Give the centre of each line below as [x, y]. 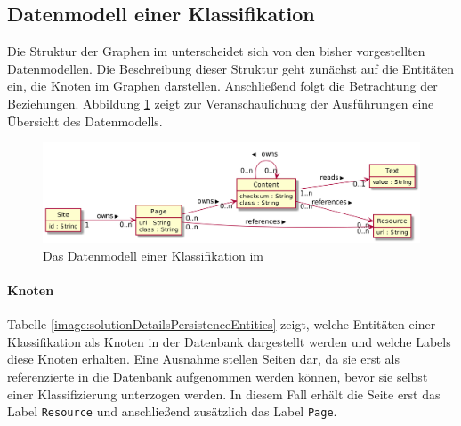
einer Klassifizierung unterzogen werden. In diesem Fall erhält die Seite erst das [224, 394]
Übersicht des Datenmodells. [85, 121]
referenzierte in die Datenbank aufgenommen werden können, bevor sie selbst [218, 376]
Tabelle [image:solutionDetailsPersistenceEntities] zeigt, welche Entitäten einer [222, 324]
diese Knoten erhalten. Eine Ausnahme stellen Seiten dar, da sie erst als [203, 359]
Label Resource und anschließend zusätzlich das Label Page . [172, 411]
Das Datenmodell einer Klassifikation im [153, 255]
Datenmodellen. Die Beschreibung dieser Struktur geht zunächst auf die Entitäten [231, 68]
